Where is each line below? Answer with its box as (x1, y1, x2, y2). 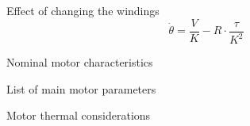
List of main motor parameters (6, 80, 156, 97)
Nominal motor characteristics (6, 54, 153, 70)
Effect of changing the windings (6, 2, 160, 18)
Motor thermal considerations (6, 107, 151, 124)
